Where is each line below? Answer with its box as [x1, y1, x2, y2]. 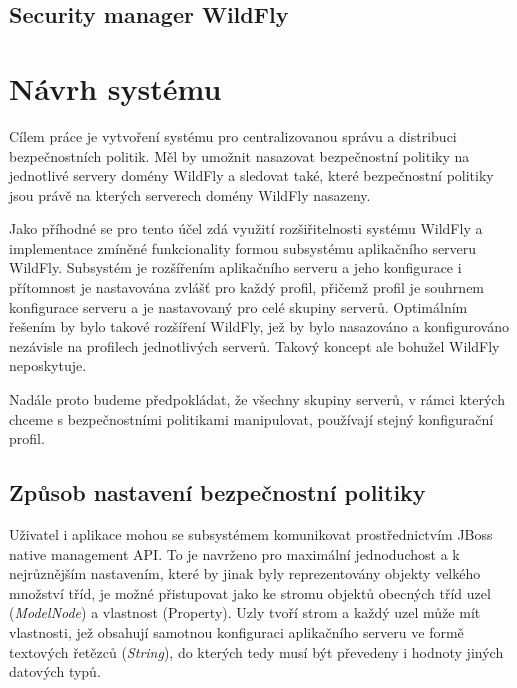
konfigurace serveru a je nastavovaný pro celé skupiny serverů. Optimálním [9, 296, 468, 317]
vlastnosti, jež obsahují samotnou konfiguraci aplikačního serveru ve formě [9, 621, 464, 642]
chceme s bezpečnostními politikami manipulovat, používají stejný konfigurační [9, 408, 494, 429]
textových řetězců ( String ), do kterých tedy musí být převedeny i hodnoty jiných [9, 641, 504, 662]
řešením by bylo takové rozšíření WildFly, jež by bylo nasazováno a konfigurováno [9, 316, 509, 337]
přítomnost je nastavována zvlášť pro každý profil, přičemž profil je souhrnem [9, 277, 485, 298]
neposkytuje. [9, 355, 87, 376]
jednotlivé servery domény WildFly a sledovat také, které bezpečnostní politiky [9, 165, 494, 186]
